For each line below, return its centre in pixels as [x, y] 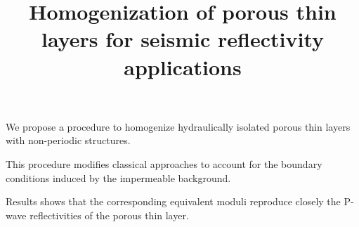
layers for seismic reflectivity [183, 39]
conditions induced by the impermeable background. [118, 177]
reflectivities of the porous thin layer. [109, 215]
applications [183, 66]
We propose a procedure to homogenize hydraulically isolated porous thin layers [178, 126]
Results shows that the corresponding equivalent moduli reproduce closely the [173, 201]
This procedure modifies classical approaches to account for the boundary [164, 163]
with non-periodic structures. [68, 140]
